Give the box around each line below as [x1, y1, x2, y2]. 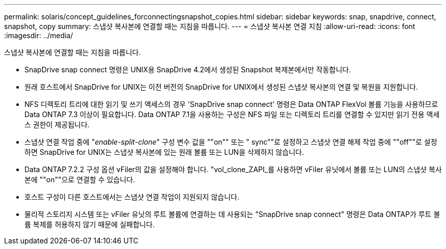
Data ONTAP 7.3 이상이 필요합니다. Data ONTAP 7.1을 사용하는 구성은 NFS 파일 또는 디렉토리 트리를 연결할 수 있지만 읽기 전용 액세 [24, 110, 440, 119]
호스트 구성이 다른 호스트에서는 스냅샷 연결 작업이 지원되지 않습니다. [24, 192, 239, 201]
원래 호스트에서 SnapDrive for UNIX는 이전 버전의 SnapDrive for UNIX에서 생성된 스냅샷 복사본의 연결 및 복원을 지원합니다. [24, 82, 418, 91]
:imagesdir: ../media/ [4, 31, 73, 40]
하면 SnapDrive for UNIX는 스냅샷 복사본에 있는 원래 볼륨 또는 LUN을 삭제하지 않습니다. [24, 148, 304, 156]
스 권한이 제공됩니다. [24, 120, 90, 129]
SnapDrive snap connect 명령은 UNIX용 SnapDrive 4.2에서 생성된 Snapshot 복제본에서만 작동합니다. [24, 65, 351, 74]
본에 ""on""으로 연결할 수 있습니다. [24, 175, 135, 184]
